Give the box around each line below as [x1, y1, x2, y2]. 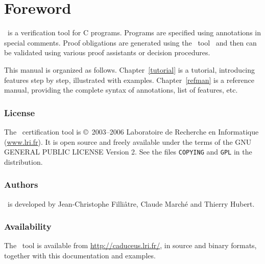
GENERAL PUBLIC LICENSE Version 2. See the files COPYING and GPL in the [4, 146, 252, 157]
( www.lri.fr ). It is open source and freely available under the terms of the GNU [4, 136, 252, 147]
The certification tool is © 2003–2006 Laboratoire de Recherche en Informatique [4, 126, 259, 137]
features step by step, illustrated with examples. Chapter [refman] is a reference [4, 74, 254, 85]
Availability [4, 220, 52, 233]
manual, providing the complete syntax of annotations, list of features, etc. [4, 84, 238, 95]
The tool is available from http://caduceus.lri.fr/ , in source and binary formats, [4, 240, 257, 251]
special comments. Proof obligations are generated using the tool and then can [4, 37, 257, 48]
